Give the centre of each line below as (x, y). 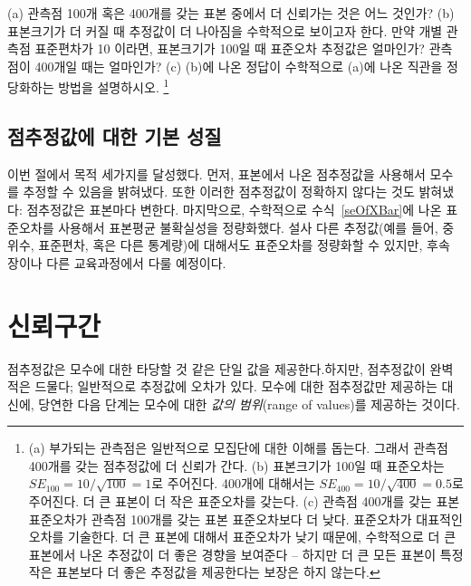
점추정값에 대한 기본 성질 (115, 136)
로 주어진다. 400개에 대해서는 (233, 483)
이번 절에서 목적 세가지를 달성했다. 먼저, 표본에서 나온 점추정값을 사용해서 (216, 173)
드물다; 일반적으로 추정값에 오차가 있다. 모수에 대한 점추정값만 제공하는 (236, 386)
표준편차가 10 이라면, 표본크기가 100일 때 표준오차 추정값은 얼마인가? (230, 48)
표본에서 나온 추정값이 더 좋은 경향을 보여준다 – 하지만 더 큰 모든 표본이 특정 (246, 554)
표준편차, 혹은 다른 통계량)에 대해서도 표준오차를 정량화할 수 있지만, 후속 (244, 245)
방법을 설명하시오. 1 (114, 86)
